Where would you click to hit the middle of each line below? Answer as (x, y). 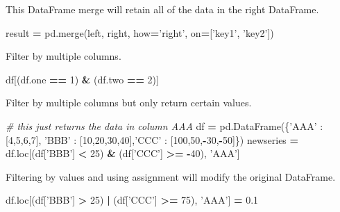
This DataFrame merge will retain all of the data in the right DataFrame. (162, 9)
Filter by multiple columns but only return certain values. (129, 103)
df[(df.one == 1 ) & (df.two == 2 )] (82, 79)
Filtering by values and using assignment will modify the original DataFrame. (171, 176)
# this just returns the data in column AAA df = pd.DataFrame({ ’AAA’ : (164, 125)
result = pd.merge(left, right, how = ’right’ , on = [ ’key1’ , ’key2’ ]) (140, 32)
